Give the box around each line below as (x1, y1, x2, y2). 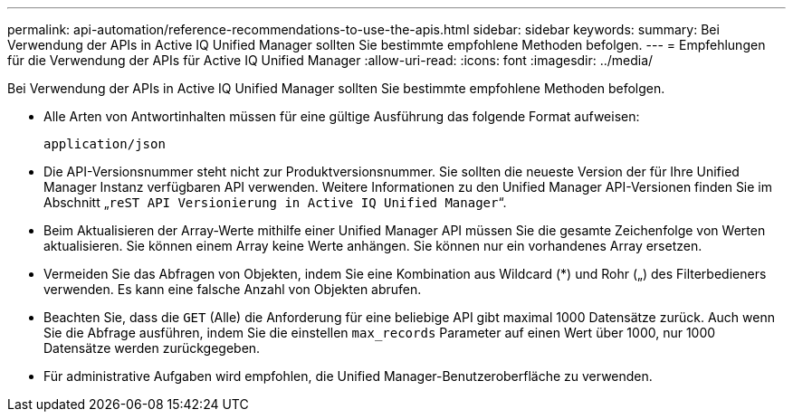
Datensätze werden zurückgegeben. (43, 340, 261, 356)
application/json (43, 137, 166, 151)
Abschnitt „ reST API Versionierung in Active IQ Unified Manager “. (43, 195, 507, 210)
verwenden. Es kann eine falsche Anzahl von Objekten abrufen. (43, 281, 422, 297)
